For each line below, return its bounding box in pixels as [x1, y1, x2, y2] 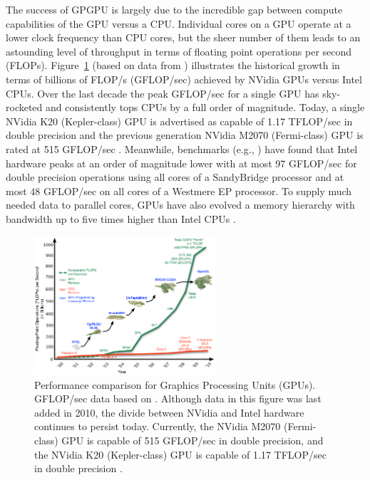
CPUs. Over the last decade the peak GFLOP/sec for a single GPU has [6, 85, 319, 100]
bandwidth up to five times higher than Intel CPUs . [6, 211, 236, 226]
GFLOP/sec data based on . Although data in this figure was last [34, 391, 322, 406]
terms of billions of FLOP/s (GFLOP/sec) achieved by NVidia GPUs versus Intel [6, 71, 362, 86]
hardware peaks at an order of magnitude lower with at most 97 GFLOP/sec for [6, 155, 357, 170]
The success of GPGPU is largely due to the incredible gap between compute [6, 2, 343, 16]
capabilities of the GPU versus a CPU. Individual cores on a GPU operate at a [6, 16, 351, 31]
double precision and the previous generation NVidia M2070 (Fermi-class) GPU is [6, 127, 364, 142]
